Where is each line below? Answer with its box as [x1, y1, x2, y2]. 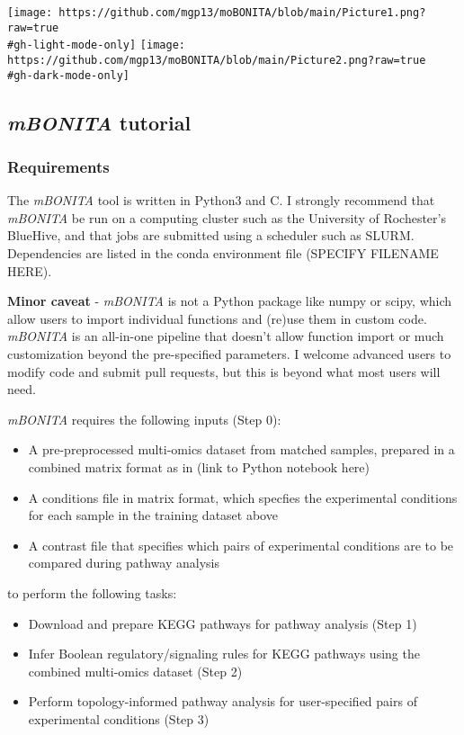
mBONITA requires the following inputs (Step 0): [7, 409, 281, 428]
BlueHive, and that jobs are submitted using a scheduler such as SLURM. [7, 226, 415, 245]
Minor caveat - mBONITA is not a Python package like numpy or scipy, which [7, 291, 452, 310]
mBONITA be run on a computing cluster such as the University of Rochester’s [7, 208, 446, 227]
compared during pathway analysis [28, 553, 219, 572]
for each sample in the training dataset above [28, 506, 278, 524]
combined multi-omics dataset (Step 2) [28, 661, 243, 680]
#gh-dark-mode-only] [7, 68, 130, 82]
